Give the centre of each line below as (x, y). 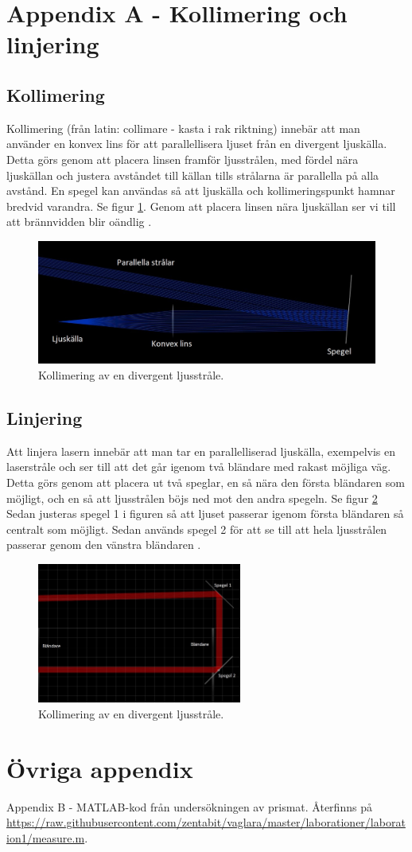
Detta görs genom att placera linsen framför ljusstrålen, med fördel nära (183, 159)
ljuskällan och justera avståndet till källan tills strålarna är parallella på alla (193, 175)
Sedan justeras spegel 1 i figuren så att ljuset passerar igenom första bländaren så (205, 514)
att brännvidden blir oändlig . (79, 222)
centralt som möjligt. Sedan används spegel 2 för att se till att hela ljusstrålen (197, 529)
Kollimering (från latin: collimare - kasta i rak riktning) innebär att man (183, 128)
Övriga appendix (100, 768)
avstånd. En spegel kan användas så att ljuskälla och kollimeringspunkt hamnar (201, 191)
